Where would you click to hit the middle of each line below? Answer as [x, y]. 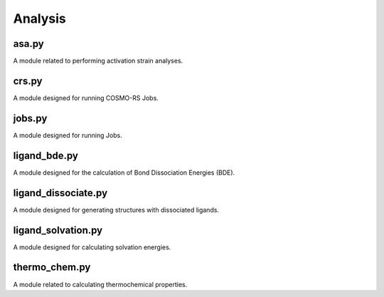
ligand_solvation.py [58, 230]
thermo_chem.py [52, 268]
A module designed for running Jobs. [68, 135]
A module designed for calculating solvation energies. [92, 247]
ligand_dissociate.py [60, 193]
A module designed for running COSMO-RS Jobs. [86, 98]
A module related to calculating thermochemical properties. [100, 284]
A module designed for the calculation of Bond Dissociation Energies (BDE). [124, 172]
